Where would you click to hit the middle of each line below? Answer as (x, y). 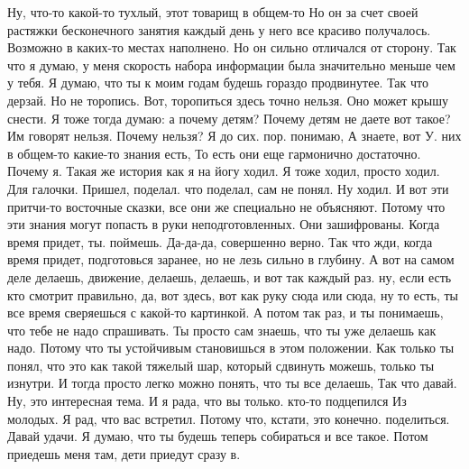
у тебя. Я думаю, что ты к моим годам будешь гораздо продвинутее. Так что (218, 83)
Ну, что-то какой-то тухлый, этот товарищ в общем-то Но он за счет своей (213, 12)
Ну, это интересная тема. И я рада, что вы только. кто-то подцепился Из (207, 401)
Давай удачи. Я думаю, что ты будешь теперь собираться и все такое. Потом (218, 436)
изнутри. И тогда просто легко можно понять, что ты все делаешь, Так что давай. (232, 383)
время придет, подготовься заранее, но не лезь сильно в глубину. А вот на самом (231, 259)
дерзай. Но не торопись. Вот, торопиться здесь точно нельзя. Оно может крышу (228, 100)
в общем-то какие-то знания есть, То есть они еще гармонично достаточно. (214, 153)
